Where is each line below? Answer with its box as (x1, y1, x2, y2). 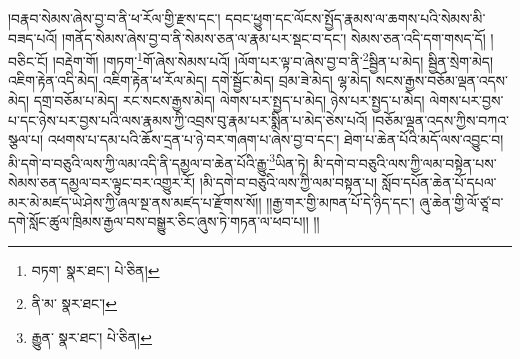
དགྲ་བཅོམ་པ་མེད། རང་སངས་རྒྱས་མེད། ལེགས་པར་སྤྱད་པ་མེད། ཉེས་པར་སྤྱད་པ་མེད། (33, 90, 425, 111)
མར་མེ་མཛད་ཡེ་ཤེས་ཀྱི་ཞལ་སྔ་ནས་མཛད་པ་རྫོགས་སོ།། (8, 191, 262, 212)
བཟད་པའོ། (8, 27, 58, 48)
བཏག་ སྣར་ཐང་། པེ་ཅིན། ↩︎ (31, 259, 160, 280)
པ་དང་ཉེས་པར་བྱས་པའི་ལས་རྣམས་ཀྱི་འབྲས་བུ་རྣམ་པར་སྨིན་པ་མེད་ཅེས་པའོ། (8, 109, 368, 130)
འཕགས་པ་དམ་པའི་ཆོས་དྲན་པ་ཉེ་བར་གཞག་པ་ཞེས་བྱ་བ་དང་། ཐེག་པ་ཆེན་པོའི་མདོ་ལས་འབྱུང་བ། (47, 129, 504, 150)
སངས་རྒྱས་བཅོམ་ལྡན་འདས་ (375, 70, 508, 91)
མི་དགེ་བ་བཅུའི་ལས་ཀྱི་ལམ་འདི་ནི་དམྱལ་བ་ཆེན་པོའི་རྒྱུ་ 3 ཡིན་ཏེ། (8, 149, 309, 173)
